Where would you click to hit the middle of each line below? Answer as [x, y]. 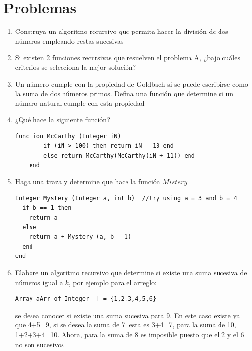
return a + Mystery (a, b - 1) [80, 237]
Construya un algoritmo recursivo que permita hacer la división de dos [122, 31]
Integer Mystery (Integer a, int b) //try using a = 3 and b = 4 [126, 198]
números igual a [39, 282]
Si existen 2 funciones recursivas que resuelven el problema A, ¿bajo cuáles [127, 57]
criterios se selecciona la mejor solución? [76, 67]
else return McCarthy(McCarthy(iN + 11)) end [119, 156]
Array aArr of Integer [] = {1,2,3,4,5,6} [86, 299]
